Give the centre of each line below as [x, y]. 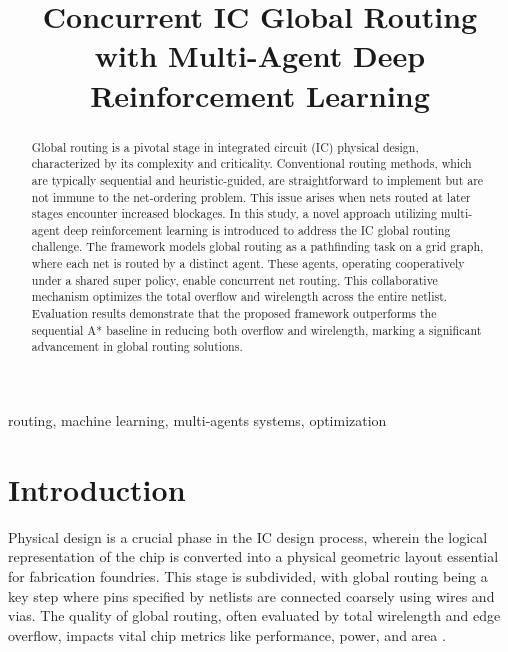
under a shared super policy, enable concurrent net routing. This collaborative [234, 279]
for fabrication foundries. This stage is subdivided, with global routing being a [248, 575]
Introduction [97, 488]
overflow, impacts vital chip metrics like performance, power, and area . [227, 634]
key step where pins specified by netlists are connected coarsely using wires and [251, 595]
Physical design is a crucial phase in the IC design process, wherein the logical [248, 536]
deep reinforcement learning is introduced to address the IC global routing [257, 229]
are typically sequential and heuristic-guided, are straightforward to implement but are [257, 179]
